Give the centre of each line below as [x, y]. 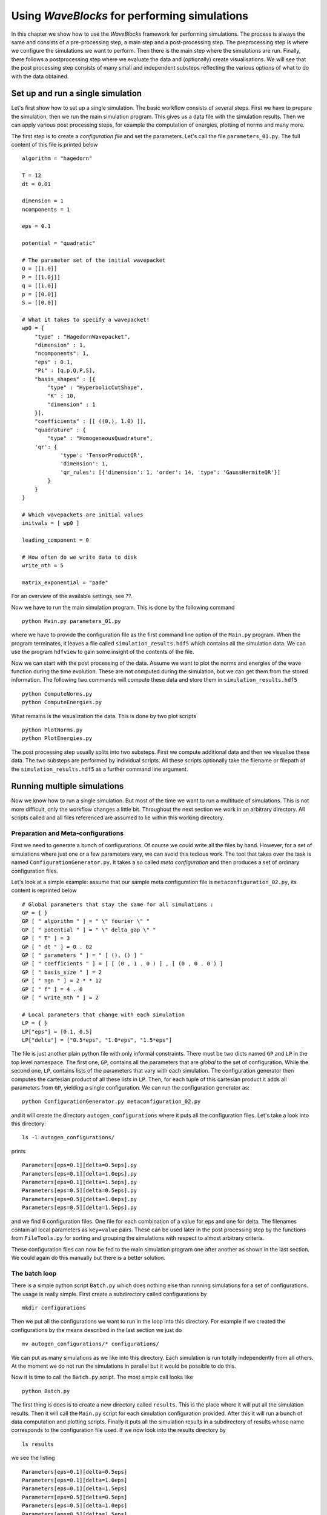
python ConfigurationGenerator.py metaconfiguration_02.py [111, 1102]
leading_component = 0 [56, 540]
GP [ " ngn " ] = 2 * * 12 [62, 981]
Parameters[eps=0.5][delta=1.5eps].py [80, 1208]
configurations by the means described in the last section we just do [97, 1330]
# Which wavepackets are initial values [83, 514]
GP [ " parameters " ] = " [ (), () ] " [83, 955]
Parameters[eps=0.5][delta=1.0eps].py [80, 1199]
